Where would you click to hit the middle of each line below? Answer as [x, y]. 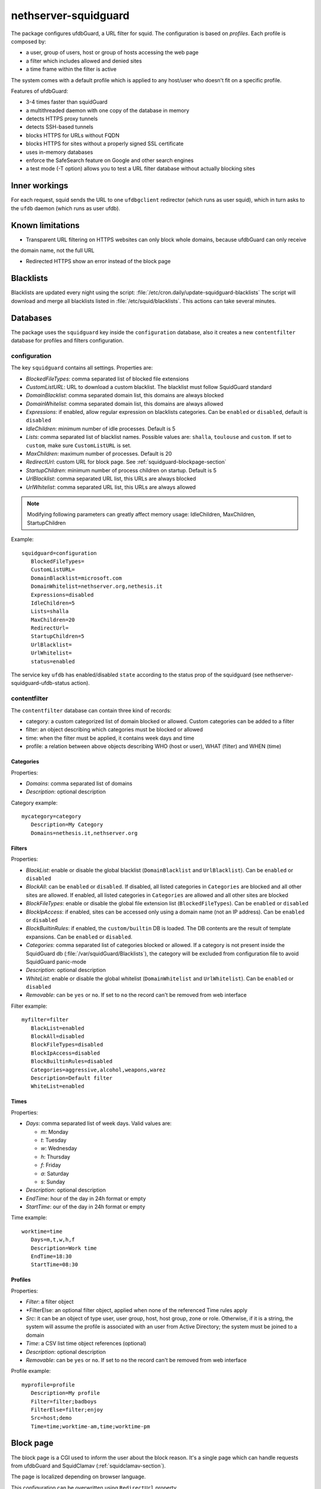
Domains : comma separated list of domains [79, 783]
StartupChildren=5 [57, 636]
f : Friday [51, 1165]
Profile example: [31, 1371]
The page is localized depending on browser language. [78, 1476]
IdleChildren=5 [53, 603]
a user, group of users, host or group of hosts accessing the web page [112, 52]
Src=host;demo [51, 1418]
